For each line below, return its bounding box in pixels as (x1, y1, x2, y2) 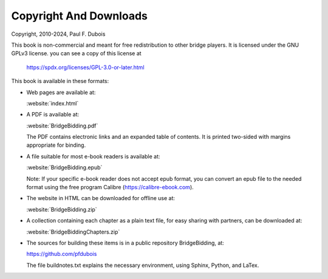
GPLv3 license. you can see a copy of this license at (11, 50, 142, 57)
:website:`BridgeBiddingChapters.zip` (26, 228, 120, 235)
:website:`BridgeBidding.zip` (26, 206, 97, 213)
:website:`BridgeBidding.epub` (26, 164, 103, 171)
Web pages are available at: (26, 89, 96, 96)
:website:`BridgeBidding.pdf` (26, 122, 98, 129)
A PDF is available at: (26, 111, 80, 118)
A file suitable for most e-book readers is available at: (26, 152, 160, 160)
